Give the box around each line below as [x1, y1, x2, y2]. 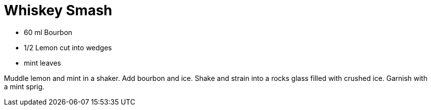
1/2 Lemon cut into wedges [24, 43, 112, 52]
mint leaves [24, 58, 61, 67]
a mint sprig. [4, 82, 45, 91]
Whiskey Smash [4, 2, 113, 19]
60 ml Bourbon [24, 28, 72, 37]
